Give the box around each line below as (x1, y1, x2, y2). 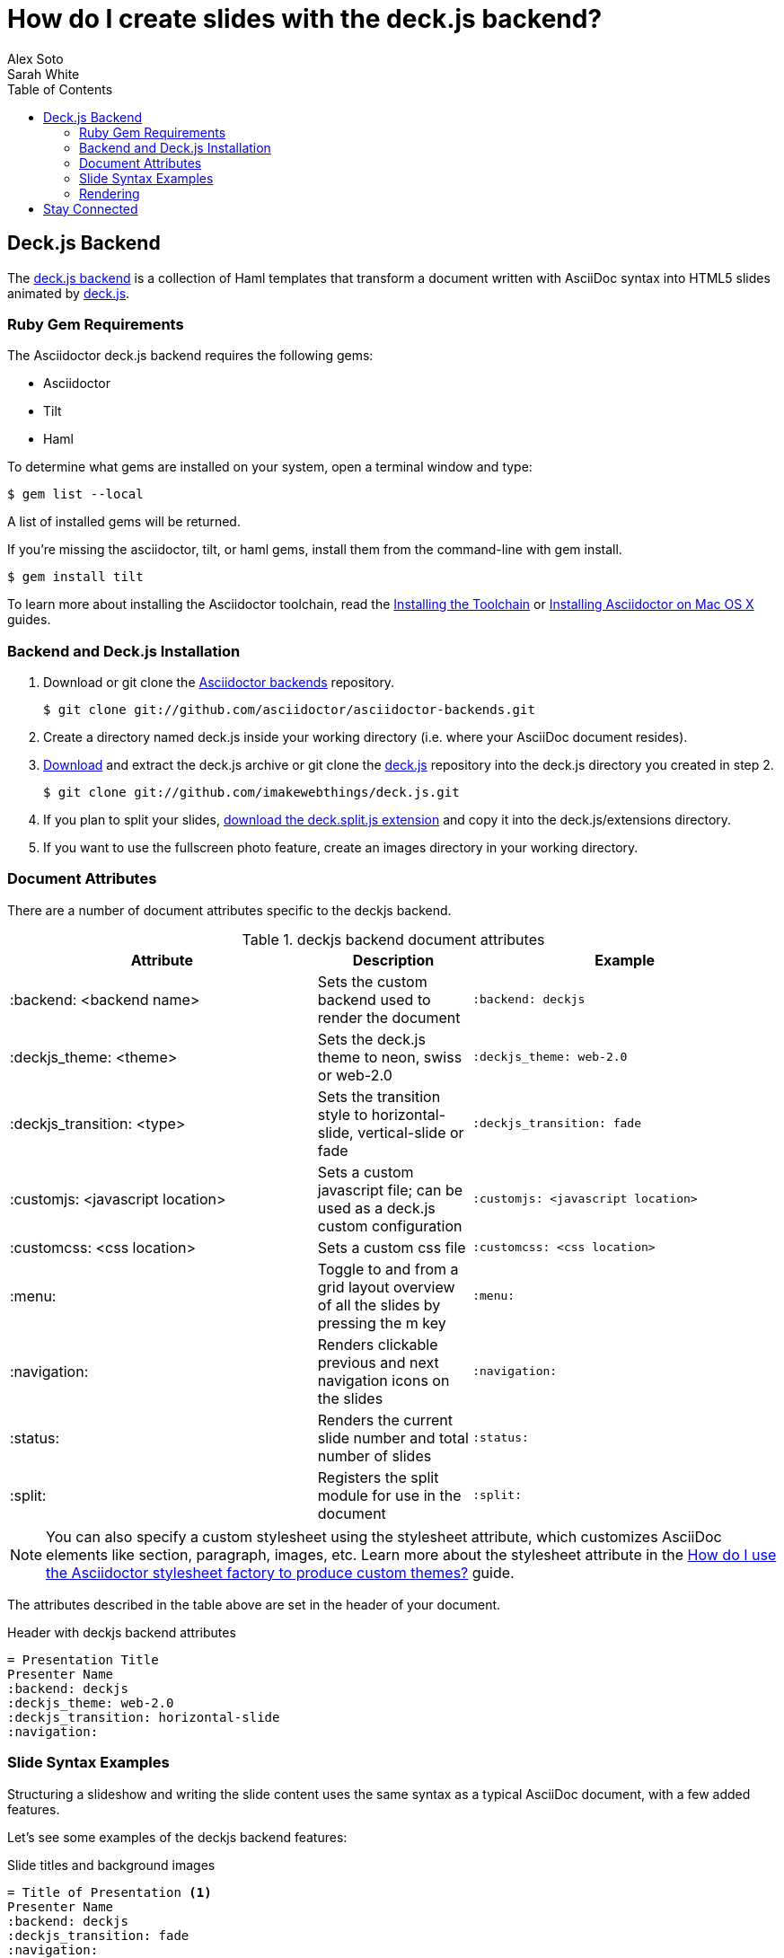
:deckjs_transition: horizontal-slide (7, 1709, 280, 1724)
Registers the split (317, 1468, 439, 1486)
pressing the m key (317, 1313, 446, 1332)
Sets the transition (317, 1087, 441, 1106)
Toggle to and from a (317, 1259, 459, 1278)
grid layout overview (317, 1277, 455, 1296)
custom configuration (317, 1216, 462, 1235)
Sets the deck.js (317, 1029, 426, 1048)
